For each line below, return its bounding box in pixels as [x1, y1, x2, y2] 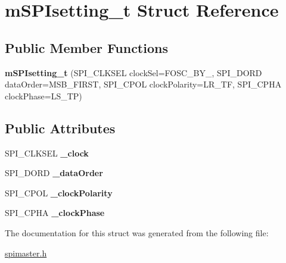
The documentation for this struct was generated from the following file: [5, 226, 269, 239]
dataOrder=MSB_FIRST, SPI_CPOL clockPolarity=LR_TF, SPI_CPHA [5, 78, 282, 90]
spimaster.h [5, 246, 47, 259]
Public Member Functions [5, 38, 168, 57]
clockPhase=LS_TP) [5, 89, 82, 102]
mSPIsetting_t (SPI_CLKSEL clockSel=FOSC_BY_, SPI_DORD [5, 66, 262, 79]
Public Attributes [5, 118, 116, 137]
